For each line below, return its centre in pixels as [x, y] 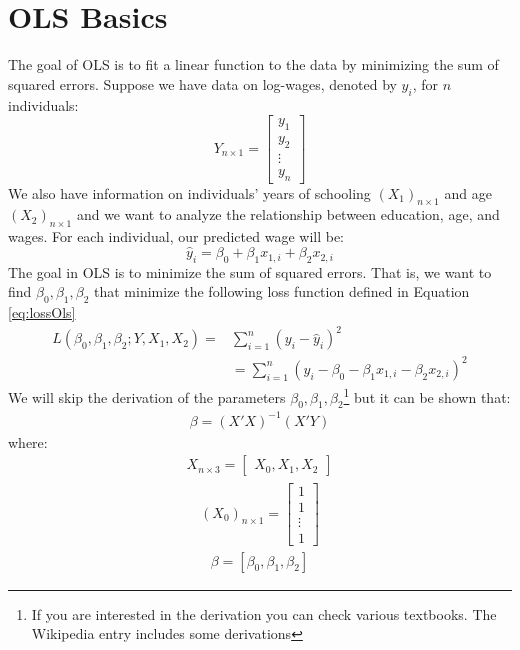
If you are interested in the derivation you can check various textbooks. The [264, 613]
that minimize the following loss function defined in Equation [282, 291]
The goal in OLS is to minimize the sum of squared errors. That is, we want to [250, 271]
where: [28, 441]
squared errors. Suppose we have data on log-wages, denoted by [202, 83]
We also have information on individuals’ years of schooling [189, 192]
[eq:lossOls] [42, 312]
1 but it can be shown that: [427, 395]
